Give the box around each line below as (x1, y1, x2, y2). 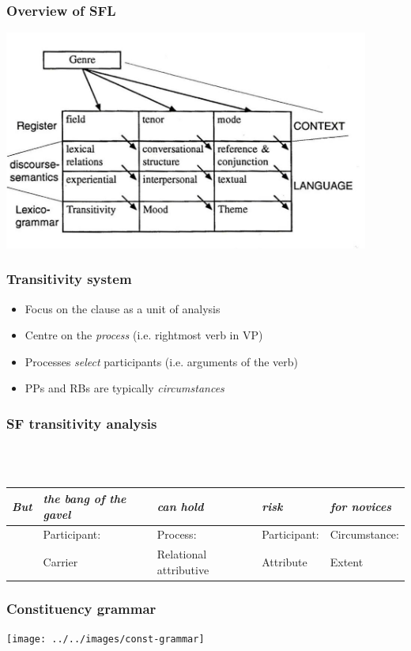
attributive (156, 561, 209, 577)
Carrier (43, 554, 78, 570)
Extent (330, 554, 364, 570)
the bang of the (43, 490, 126, 506)
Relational (156, 546, 207, 562)
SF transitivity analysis (6, 413, 157, 433)
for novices (330, 498, 392, 514)
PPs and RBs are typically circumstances (25, 380, 224, 396)
